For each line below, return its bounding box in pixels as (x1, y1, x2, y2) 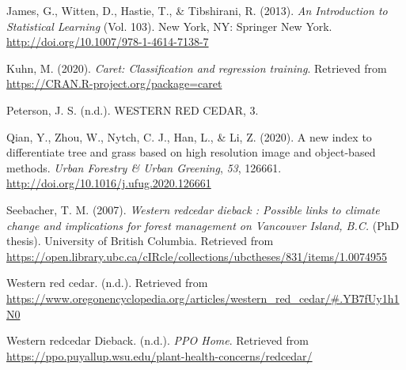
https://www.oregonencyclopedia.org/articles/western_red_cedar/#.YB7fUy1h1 (6, 289, 400, 306)
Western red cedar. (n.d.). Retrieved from (6, 274, 208, 291)
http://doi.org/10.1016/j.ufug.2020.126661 (6, 175, 211, 191)
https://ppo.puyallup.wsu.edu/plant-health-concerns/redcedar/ (6, 347, 313, 364)
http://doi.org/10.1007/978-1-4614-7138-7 (6, 33, 209, 50)
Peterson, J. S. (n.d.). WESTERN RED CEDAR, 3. (6, 101, 259, 118)
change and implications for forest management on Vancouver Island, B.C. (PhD (6, 217, 400, 233)
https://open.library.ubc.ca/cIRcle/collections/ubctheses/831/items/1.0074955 (6, 247, 387, 264)
